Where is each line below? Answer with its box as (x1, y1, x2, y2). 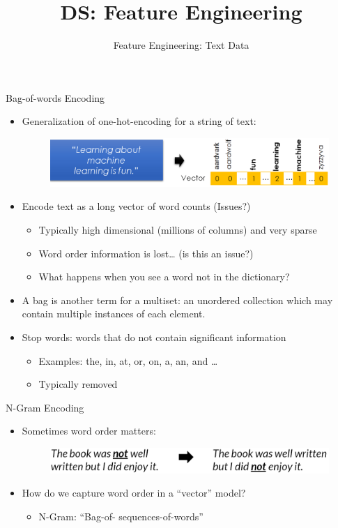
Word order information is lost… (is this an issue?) (38, 246, 254, 260)
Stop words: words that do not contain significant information (22, 330, 286, 345)
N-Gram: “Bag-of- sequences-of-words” (38, 508, 203, 523)
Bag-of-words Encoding (6, 90, 105, 105)
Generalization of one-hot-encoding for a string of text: (22, 114, 256, 128)
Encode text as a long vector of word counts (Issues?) (22, 199, 251, 213)
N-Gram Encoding (6, 400, 84, 414)
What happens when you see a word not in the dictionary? (38, 269, 290, 284)
